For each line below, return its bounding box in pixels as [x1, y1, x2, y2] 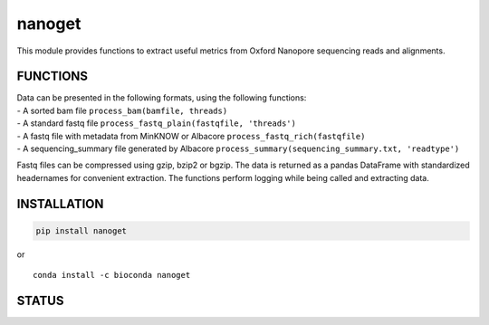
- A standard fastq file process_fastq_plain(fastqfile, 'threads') [16, 118, 296, 129]
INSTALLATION [16, 196, 104, 212]
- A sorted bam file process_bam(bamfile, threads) [16, 105, 228, 116]
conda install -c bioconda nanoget [33, 270, 191, 281]
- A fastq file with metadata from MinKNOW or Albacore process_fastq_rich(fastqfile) [16, 130, 366, 141]
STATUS [16, 292, 64, 308]
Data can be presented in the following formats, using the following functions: [16, 92, 307, 103]
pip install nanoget [35, 225, 127, 235]
